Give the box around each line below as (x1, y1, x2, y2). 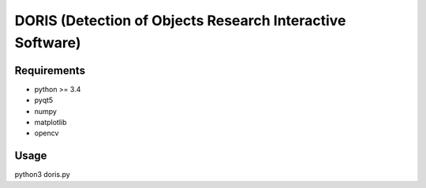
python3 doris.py (14, 170, 70, 179)
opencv (34, 128, 59, 138)
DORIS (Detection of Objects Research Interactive (14, 12, 346, 29)
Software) (14, 34, 81, 51)
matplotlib (34, 118, 67, 127)
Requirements (14, 64, 86, 77)
